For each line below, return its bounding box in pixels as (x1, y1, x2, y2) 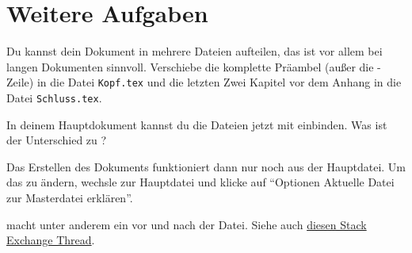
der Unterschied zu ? (6, 132, 107, 148)
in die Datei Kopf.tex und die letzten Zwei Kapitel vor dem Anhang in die (36, 74, 402, 90)
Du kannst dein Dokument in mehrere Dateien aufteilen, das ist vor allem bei (6, 43, 383, 59)
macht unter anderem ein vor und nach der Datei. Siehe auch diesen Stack (6, 216, 367, 232)
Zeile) (6, 74, 34, 90)
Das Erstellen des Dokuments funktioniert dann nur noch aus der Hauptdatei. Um (6, 158, 406, 174)
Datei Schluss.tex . (6, 89, 102, 105)
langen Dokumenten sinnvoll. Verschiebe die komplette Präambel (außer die (6, 58, 374, 75)
